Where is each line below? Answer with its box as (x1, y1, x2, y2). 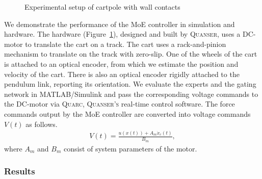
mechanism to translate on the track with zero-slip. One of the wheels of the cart (4, 48, 257, 59)
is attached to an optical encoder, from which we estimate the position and (4, 58, 239, 69)
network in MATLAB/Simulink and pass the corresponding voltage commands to (4, 88, 258, 99)
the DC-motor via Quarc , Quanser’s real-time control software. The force (4, 98, 235, 109)
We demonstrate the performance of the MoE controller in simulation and (4, 18, 235, 29)
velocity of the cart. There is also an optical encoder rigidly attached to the (4, 68, 240, 79)
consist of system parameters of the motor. (63, 143, 197, 154)
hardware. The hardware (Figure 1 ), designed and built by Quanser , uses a (4, 29, 241, 39)
